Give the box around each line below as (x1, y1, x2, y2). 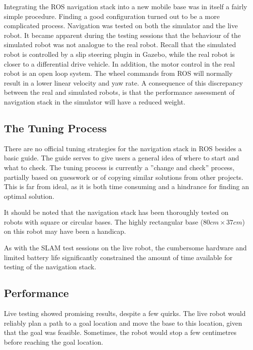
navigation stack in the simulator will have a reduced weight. (4, 96, 185, 106)
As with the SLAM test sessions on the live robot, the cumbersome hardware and (4, 243, 247, 253)
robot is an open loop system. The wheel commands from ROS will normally (4, 68, 233, 78)
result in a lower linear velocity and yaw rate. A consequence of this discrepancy (4, 77, 243, 87)
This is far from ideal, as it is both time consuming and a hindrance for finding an (4, 181, 249, 192)
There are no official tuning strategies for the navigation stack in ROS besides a (4, 143, 242, 153)
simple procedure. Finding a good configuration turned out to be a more (4, 11, 220, 21)
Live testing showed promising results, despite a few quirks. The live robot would (4, 308, 246, 318)
